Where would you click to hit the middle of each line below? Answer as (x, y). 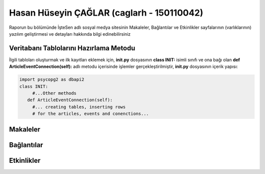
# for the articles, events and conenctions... (91, 114)
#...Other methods (54, 93)
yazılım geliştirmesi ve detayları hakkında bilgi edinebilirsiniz (70, 34)
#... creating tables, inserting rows (79, 107)
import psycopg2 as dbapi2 (52, 80)
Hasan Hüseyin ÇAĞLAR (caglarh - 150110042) (106, 13)
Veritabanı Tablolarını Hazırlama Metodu (72, 48)
